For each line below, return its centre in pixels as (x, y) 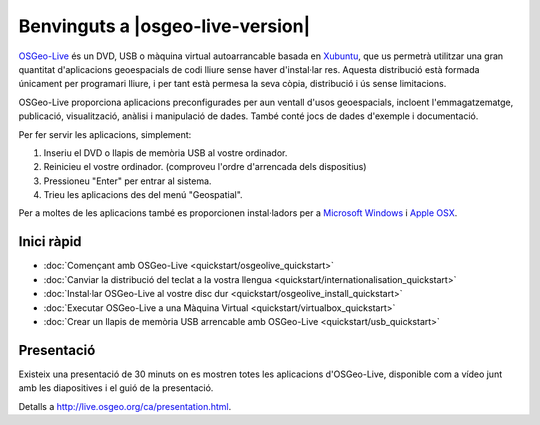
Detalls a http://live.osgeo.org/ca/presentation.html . (125, 406)
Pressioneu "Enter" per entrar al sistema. (127, 181)
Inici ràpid (50, 241)
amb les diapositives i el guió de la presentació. (116, 388)
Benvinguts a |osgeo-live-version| (164, 26)
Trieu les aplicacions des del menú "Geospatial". (143, 195)
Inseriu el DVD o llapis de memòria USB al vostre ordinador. (165, 152)
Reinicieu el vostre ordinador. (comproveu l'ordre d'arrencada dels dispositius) (205, 167)
